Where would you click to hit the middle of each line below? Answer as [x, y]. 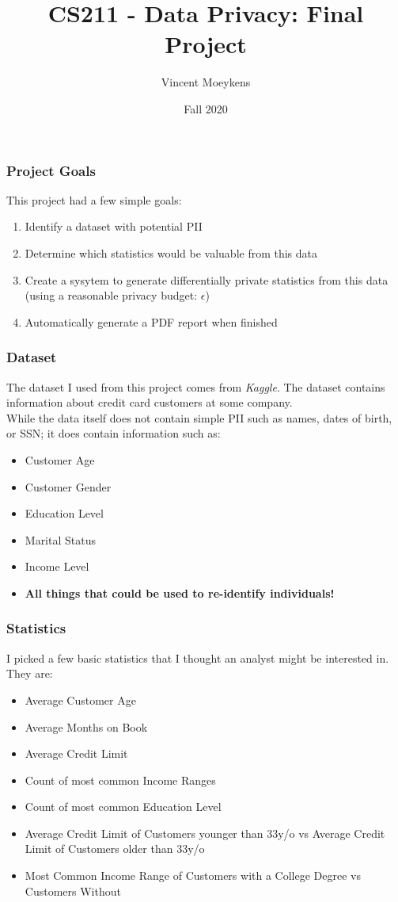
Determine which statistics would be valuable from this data [171, 252]
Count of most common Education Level [123, 806]
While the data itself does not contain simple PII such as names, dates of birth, [199, 417]
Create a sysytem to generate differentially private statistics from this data [207, 279]
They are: [30, 673]
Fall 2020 [206, 108]
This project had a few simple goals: [94, 199]
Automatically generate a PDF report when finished [151, 321]
